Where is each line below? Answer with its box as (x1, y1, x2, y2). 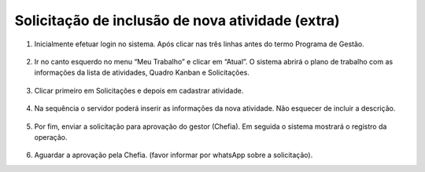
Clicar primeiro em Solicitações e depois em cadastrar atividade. (34, 86, 244, 95)
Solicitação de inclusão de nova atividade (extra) (14, 12, 340, 29)
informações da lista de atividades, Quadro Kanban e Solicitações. (34, 68, 249, 78)
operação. (34, 132, 68, 141)
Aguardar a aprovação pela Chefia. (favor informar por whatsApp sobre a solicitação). (34, 150, 313, 160)
